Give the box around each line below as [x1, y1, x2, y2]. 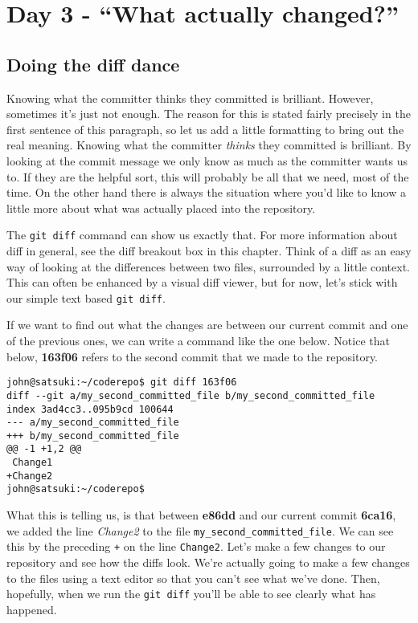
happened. [6, 601, 57, 617]
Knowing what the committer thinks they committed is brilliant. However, [6, 89, 374, 106]
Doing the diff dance [6, 51, 180, 76]
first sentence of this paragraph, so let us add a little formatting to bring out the [6, 120, 404, 137]
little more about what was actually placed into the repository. [6, 199, 316, 216]
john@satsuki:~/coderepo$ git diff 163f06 [6, 377, 237, 389]
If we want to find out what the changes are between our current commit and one [6, 316, 408, 333]
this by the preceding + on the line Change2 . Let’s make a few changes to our [6, 538, 386, 555]
